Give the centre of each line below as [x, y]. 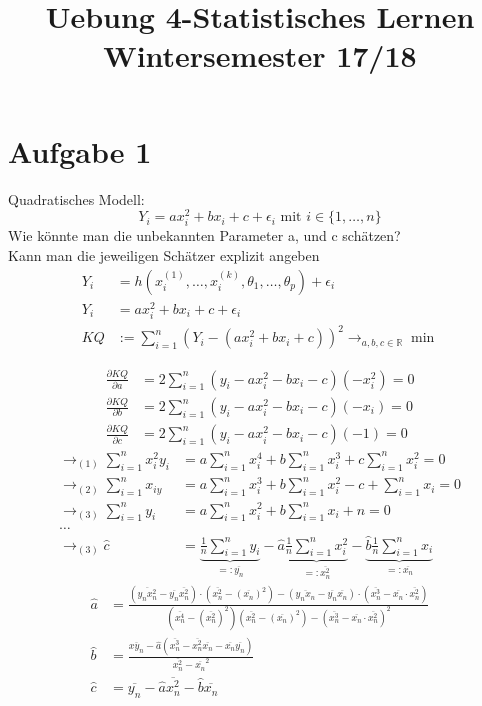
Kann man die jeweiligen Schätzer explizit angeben [164, 254]
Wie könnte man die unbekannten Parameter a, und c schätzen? [204, 235]
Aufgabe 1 [80, 150]
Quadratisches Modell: [76, 198]
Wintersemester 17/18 [260, 55]
